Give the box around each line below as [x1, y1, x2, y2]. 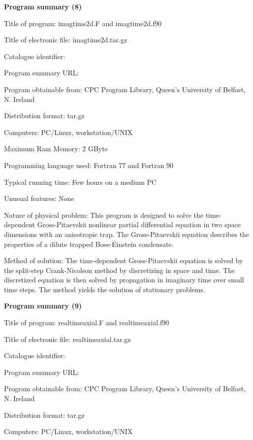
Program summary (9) [4, 301, 82, 311]
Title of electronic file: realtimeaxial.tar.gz [4, 334, 131, 344]
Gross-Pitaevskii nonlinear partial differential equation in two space [37, 219, 241, 230]
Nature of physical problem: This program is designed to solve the [4, 209, 203, 220]
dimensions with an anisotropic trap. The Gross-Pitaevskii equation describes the [4, 229, 250, 239]
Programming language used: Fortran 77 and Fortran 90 [4, 160, 173, 170]
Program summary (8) [4, 1, 82, 11]
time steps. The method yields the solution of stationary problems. [4, 284, 205, 294]
